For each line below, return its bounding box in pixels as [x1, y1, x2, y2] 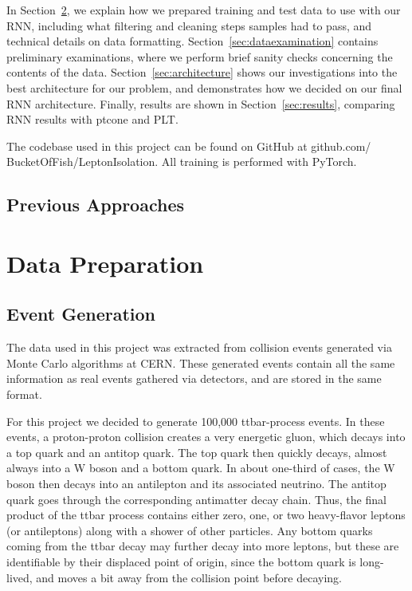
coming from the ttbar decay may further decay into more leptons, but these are [6, 538, 399, 554]
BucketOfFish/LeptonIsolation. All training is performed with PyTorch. [6, 153, 357, 170]
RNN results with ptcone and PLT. [6, 111, 179, 128]
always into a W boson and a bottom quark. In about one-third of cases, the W [6, 459, 395, 476]
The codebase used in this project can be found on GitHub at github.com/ [6, 137, 371, 154]
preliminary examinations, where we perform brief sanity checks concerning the [6, 48, 393, 65]
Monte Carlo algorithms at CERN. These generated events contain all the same [6, 354, 395, 371]
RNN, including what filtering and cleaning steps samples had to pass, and [6, 17, 372, 33]
